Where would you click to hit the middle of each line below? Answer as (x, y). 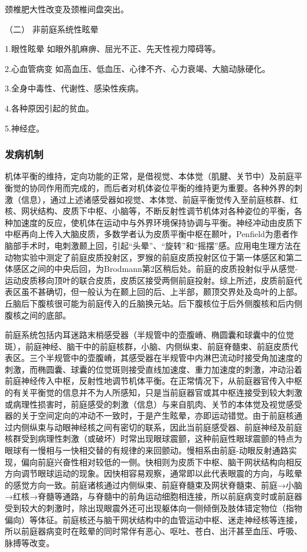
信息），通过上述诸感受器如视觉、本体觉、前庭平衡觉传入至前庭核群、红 (159, 199)
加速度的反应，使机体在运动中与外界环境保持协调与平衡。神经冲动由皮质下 (157, 222)
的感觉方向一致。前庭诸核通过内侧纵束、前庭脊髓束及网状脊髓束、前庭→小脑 (153, 484)
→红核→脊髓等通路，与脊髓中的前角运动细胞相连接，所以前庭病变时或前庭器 (153, 496)
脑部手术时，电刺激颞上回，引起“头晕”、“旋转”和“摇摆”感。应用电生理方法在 (153, 245)
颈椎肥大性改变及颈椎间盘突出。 (67, 9)
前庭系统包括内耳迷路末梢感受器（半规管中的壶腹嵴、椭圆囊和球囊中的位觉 (149, 335)
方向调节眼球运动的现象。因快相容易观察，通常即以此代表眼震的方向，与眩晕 (153, 473)
